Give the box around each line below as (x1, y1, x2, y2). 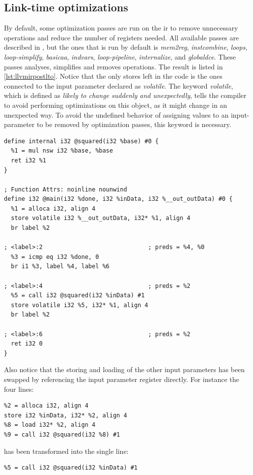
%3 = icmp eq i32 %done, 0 (11, 253, 99, 260)
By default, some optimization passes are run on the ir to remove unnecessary (4, 23, 238, 33)
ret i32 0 (11, 340, 43, 348)
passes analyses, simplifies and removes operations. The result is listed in (4, 61, 223, 71)
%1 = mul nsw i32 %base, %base (11, 147, 113, 155)
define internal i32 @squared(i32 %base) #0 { (4, 137, 159, 145)
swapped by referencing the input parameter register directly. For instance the (4, 374, 239, 384)
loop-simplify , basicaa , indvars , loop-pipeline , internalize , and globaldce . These (4, 51, 236, 62)
